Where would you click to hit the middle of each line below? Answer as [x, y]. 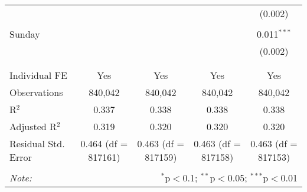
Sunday [25, 34]
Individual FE [38, 75]
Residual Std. [37, 143]
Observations [36, 92]
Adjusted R [33, 126]
